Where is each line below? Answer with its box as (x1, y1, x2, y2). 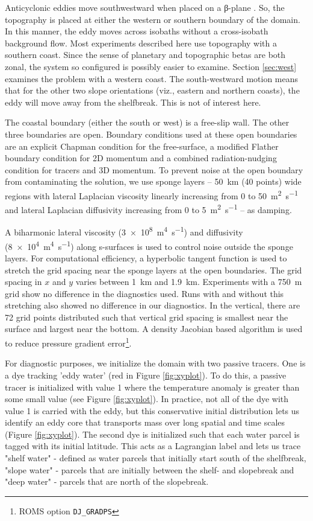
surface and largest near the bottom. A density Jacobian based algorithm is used (5, 322, 303, 335)
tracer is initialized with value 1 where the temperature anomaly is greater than (5, 380, 300, 393)
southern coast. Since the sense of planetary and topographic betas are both (5, 48, 286, 61)
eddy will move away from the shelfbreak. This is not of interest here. (5, 95, 261, 108)
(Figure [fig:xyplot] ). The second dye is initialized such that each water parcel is (5, 427, 300, 440)
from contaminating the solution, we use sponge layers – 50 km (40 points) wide (5, 175, 302, 188)
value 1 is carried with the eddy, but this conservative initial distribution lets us (5, 404, 300, 417)
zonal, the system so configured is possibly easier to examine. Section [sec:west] (5, 60, 297, 72)
